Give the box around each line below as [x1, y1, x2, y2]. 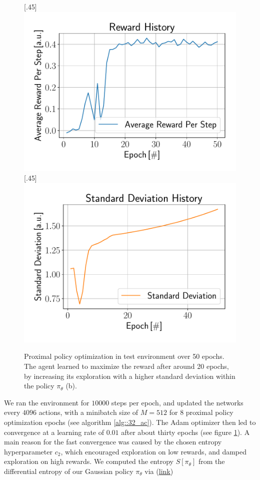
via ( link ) [144, 465, 173, 476]
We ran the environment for [4, 397, 89, 407]
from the [198, 456, 225, 466]
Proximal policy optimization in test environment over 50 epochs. [24, 351, 224, 361]
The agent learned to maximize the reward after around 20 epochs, [24, 360, 229, 371]
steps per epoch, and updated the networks [111, 397, 243, 407]
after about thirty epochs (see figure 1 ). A [121, 426, 250, 437]
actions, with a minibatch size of [38, 407, 138, 417]
